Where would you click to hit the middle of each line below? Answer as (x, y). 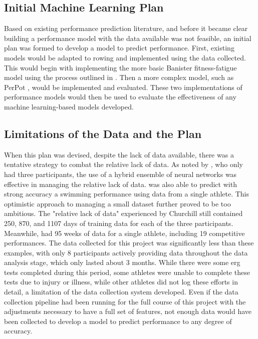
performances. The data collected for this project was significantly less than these (129, 243)
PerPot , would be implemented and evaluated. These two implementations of (123, 87)
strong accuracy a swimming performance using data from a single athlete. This (127, 194)
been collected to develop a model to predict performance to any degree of (118, 321)
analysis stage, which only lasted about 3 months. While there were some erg (122, 262)
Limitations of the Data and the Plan (103, 133)
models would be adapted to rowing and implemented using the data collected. (125, 57)
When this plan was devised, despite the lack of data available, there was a (119, 154)
